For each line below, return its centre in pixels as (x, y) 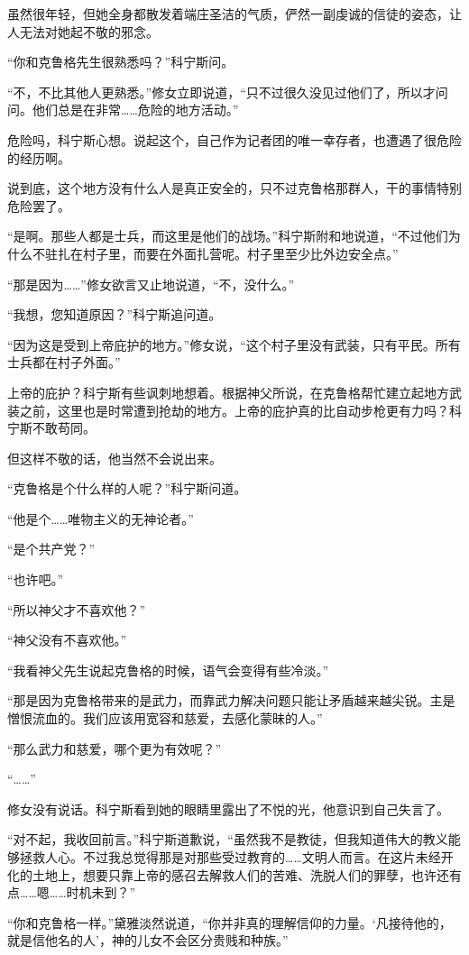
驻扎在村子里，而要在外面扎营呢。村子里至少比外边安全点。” (221, 253)
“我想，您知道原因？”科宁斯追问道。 (115, 314)
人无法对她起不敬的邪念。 (83, 31)
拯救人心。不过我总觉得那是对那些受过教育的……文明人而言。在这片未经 (230, 857)
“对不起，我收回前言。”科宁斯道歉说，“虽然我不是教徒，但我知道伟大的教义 (228, 839)
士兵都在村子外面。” (64, 362)
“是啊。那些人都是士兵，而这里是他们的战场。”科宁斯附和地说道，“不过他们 (228, 236)
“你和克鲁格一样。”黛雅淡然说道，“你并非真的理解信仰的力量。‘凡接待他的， (230, 922)
